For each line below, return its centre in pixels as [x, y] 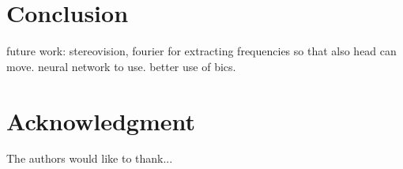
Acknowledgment [101, 120]
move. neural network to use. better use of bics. [121, 66]
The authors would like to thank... [90, 158]
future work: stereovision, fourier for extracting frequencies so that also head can [201, 51]
